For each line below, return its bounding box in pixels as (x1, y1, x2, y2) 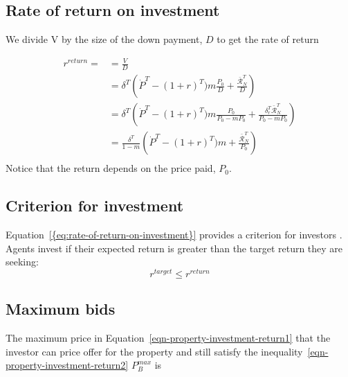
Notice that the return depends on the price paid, (6, 161, 216, 175)
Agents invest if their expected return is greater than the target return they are (6, 240, 343, 255)
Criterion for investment (6, 195, 184, 216)
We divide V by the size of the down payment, (6, 32, 203, 46)
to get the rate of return (217, 32, 319, 46)
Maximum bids (6, 298, 116, 319)
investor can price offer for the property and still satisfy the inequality (6, 344, 303, 358)
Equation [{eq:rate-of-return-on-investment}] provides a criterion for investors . (6, 227, 342, 242)
